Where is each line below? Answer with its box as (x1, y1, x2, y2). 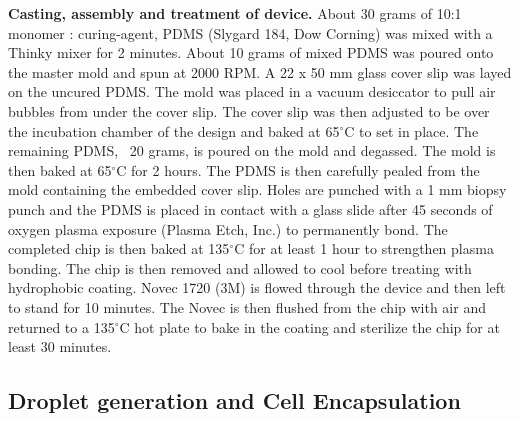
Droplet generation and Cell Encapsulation (8, 385, 461, 416)
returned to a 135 (8, 316, 115, 337)
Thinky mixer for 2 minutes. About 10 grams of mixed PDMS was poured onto (8, 42, 494, 63)
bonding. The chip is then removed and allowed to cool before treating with (8, 257, 472, 278)
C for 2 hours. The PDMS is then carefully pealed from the (116, 159, 480, 180)
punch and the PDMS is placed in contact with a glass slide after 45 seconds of (8, 198, 493, 219)
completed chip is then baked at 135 (8, 238, 230, 259)
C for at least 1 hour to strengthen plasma (234, 238, 494, 259)
